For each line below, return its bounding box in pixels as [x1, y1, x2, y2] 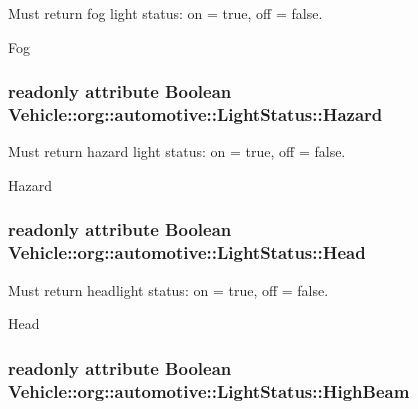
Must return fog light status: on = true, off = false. [8, 3, 323, 23]
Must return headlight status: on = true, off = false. [8, 279, 329, 300]
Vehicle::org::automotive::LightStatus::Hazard [8, 102, 383, 127]
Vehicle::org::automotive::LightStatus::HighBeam [8, 378, 410, 403]
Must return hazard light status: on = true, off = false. [8, 141, 346, 162]
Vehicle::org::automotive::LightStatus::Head [8, 240, 366, 265]
